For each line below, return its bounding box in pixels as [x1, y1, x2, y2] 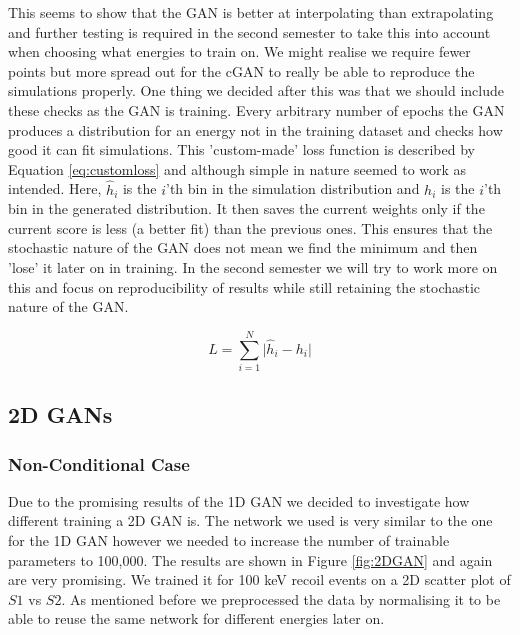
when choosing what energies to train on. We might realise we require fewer [8, 41, 471, 62]
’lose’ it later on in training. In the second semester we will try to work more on [8, 256, 498, 277]
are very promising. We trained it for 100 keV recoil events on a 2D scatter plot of [8, 569, 511, 590]
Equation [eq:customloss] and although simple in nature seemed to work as [8, 158, 467, 179]
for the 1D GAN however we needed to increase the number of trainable [8, 530, 450, 551]
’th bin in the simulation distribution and [165, 178, 420, 199]
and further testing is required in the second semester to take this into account [8, 21, 491, 42]
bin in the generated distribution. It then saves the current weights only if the [8, 198, 485, 219]
